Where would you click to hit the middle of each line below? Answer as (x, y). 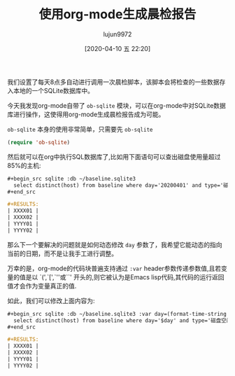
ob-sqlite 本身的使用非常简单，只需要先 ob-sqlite (80, 129)
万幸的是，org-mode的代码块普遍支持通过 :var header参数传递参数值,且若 (114, 268)
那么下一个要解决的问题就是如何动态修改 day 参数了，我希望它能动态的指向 (115, 244)
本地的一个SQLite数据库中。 (54, 90)
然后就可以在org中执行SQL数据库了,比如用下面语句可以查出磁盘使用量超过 (114, 156)
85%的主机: (24, 165)
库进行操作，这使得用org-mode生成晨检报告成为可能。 (86, 114)
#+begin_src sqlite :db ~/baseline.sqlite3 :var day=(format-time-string (117, 314)
